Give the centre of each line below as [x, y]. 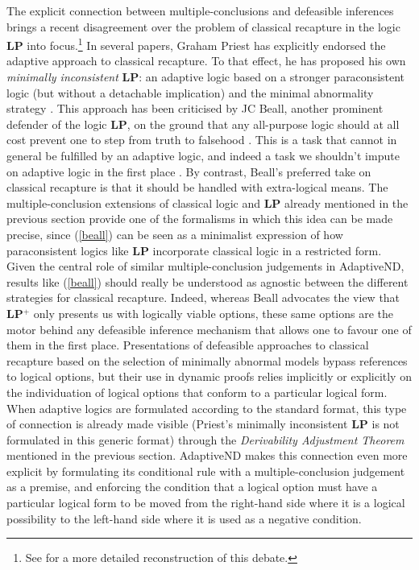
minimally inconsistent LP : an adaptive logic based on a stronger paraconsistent [206, 77]
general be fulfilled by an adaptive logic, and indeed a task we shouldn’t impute [203, 155]
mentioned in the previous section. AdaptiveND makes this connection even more [207, 455]
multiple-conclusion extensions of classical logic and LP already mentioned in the [207, 202]
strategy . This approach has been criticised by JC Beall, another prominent [195, 108]
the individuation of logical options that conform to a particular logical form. [197, 392]
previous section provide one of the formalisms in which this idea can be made [200, 219]
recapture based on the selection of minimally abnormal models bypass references [207, 360]
